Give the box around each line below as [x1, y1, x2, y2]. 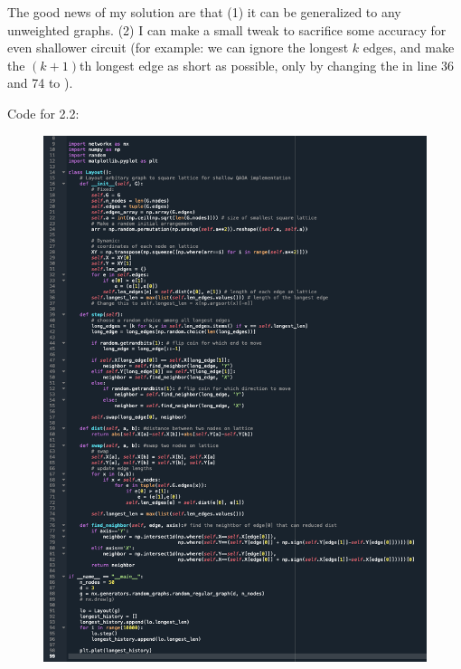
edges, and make [362, 38, 455, 57]
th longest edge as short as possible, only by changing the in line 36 [80, 55, 454, 74]
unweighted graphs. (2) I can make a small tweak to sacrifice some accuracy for [7, 20, 447, 39]
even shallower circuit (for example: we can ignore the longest [7, 38, 349, 57]
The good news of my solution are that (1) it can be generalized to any [7, 3, 401, 21]
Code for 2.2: [7, 103, 80, 122]
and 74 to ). [7, 73, 73, 92]
